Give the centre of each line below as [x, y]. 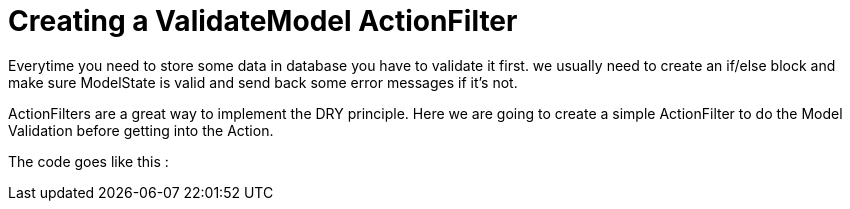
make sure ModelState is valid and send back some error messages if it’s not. [263, 82]
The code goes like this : [88, 161]
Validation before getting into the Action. [141, 130]
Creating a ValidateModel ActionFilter [263, 21]
